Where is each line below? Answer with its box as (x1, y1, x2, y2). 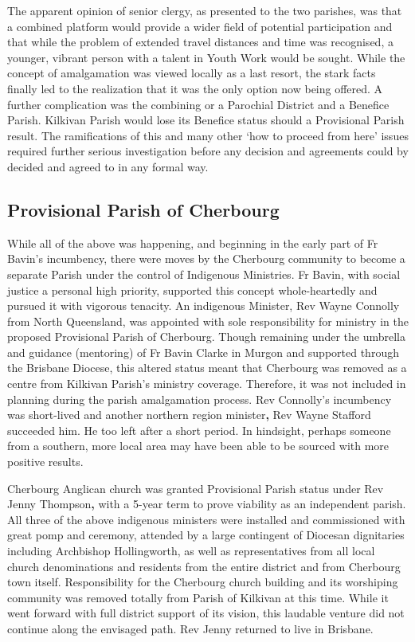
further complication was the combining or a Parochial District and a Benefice (7, 96, 390, 112)
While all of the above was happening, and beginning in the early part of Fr (7, 234, 378, 251)
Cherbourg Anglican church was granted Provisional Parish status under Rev (7, 480, 384, 496)
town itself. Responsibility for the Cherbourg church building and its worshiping (7, 573, 398, 590)
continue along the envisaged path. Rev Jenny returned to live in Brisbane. (7, 620, 374, 636)
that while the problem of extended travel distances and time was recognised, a (7, 33, 393, 50)
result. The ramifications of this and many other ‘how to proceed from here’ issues (7, 127, 409, 143)
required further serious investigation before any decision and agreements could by (7, 143, 409, 159)
